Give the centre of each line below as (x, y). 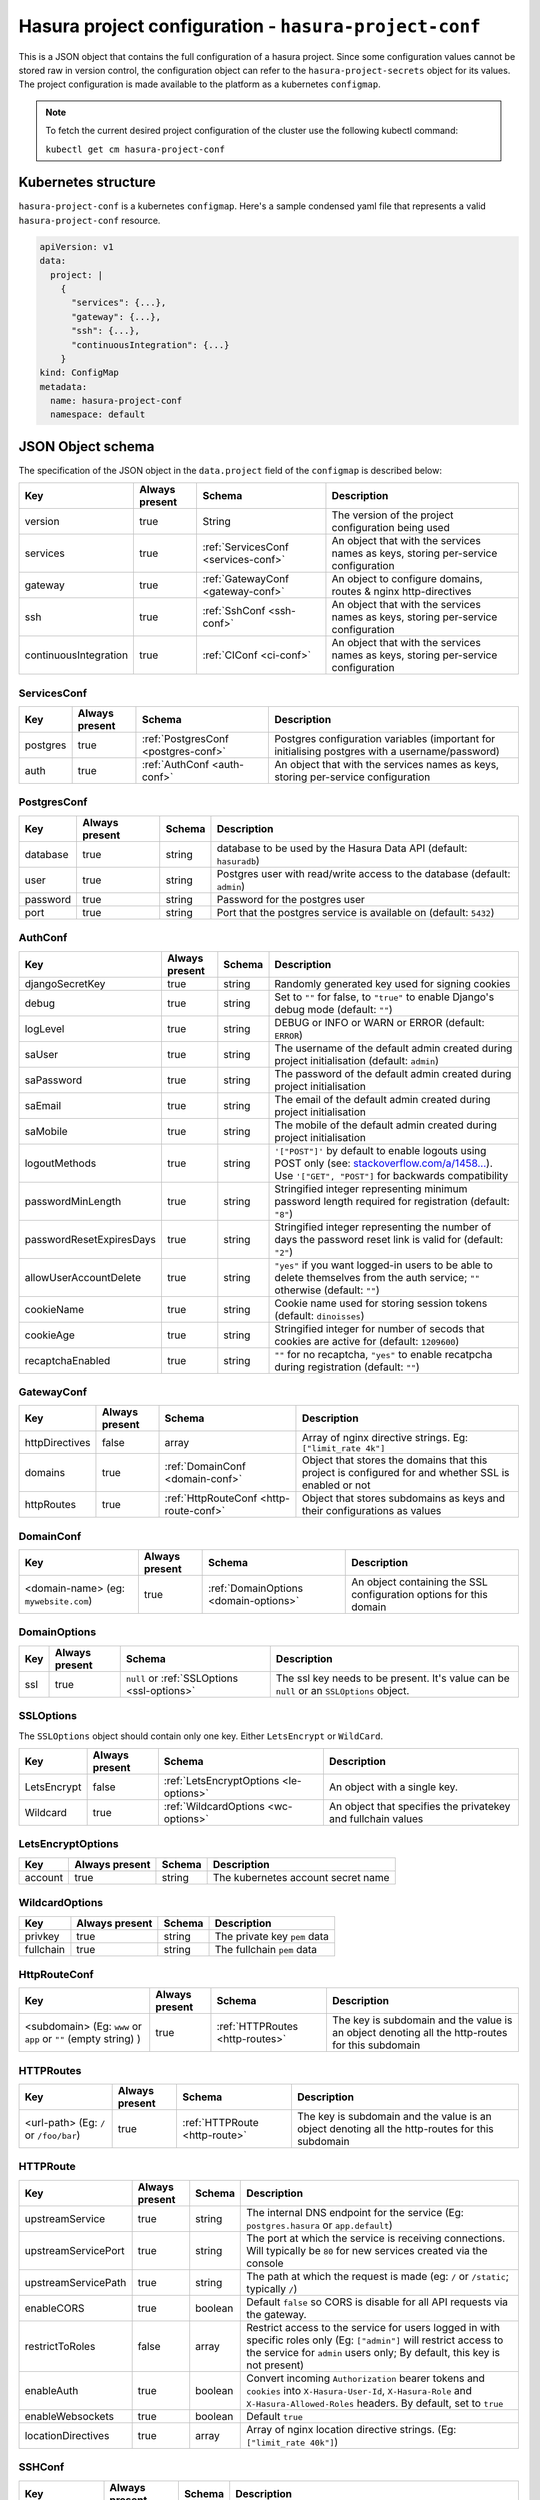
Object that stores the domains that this (394, 1460)
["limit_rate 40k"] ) (292, 2442)
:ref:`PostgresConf (185, 739)
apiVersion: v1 (76, 246)
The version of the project (392, 515)
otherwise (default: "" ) (327, 1290)
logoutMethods (60, 1163)
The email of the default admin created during (382, 1099)
